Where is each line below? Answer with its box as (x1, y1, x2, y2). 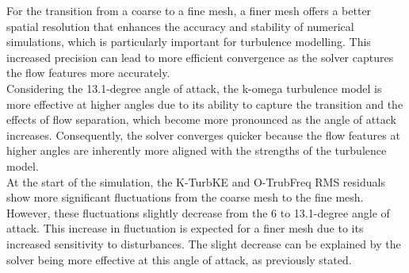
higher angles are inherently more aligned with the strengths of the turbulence (6, 142, 387, 159)
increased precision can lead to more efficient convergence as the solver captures (6, 48, 394, 65)
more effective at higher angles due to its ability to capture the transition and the (6, 95, 403, 112)
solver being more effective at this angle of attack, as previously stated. (6, 251, 352, 267)
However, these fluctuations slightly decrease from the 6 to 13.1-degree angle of (6, 204, 390, 221)
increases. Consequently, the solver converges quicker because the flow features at (6, 126, 400, 143)
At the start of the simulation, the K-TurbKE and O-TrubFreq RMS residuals (6, 173, 385, 190)
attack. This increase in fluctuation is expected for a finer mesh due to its (6, 220, 364, 236)
